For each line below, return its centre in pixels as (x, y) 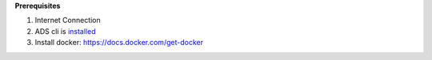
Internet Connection (68, 21)
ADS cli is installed (65, 31)
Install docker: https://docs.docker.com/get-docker (119, 43)
